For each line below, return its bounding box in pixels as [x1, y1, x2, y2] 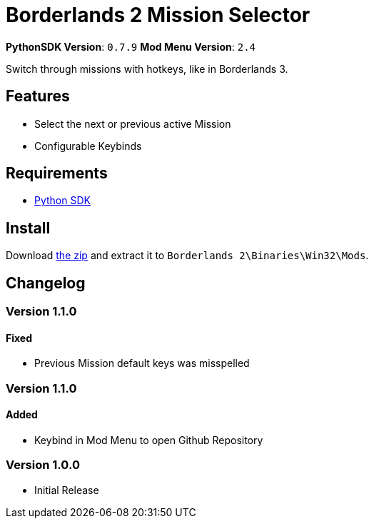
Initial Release [34, 483, 99, 496]
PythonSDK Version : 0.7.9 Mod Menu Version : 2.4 [6, 40, 256, 53]
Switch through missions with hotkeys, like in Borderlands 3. [6, 62, 288, 75]
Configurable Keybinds [34, 139, 142, 152]
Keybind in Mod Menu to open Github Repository [34, 433, 263, 446]
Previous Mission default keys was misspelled [34, 357, 250, 370]
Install [6, 218, 51, 237]
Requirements [6, 164, 108, 183]
